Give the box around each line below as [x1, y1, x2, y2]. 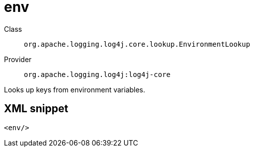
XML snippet [4, 102, 69, 115]
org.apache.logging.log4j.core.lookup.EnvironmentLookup [24, 40, 251, 48]
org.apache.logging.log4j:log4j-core [24, 70, 171, 78]
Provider [4, 55, 32, 64]
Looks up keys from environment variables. [4, 85, 146, 94]
